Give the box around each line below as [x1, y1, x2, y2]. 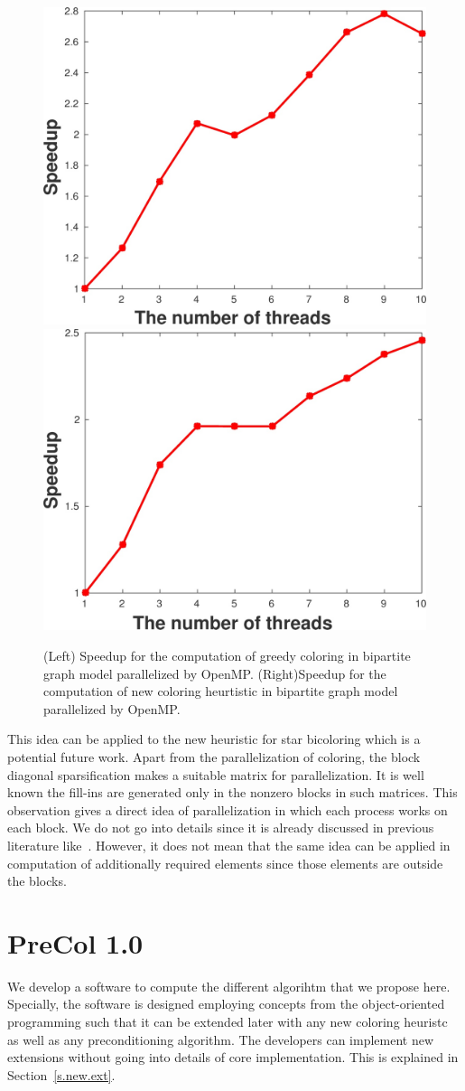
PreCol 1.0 [7, 924, 144, 961]
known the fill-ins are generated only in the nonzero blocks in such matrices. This [7, 783, 458, 802]
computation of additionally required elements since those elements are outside [7, 853, 443, 872]
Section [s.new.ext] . [7, 1065, 116, 1084]
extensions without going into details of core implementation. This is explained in [7, 1048, 459, 1067]
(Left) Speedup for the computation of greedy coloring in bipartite [43, 646, 411, 665]
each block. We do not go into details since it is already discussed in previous [7, 818, 434, 837]
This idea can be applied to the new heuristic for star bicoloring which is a [7, 729, 421, 748]
